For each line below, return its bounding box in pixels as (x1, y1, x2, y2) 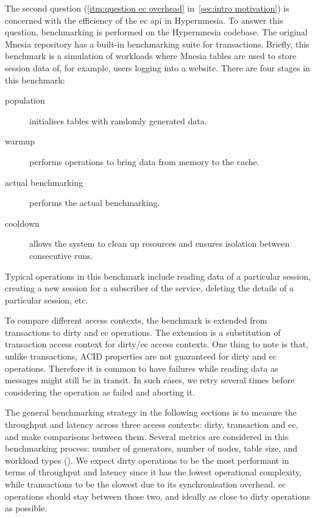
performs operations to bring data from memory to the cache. (29, 155, 260, 168)
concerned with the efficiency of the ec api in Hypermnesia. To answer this (5, 13, 283, 26)
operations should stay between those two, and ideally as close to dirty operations (5, 489, 310, 502)
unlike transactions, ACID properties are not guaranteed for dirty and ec (5, 350, 277, 363)
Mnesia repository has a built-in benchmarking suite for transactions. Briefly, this (5, 37, 310, 50)
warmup (5, 135, 35, 147)
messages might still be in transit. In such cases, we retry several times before (5, 374, 295, 386)
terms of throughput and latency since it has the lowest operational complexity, (5, 466, 302, 478)
